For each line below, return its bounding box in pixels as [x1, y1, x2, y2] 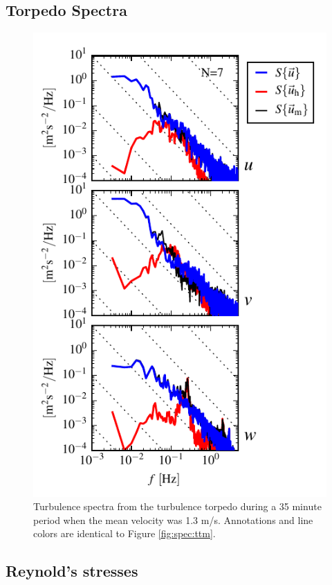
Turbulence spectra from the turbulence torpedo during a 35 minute [33, 499, 322, 514]
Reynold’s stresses [6, 560, 138, 582]
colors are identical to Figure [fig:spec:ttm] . [33, 526, 216, 541]
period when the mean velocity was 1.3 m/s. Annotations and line [33, 512, 313, 527]
